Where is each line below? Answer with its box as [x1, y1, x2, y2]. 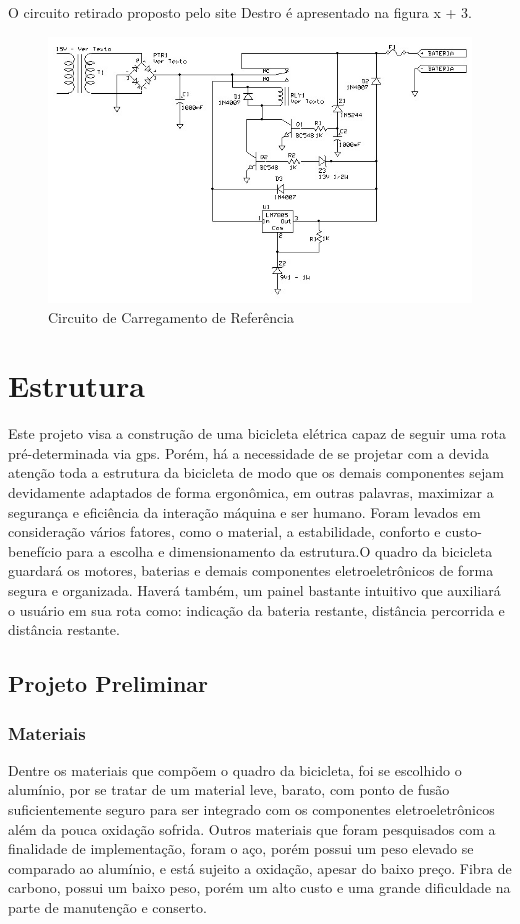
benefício [8, 540, 62, 561]
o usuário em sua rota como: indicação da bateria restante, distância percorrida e [8, 599, 505, 620]
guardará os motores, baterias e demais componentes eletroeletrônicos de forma [8, 560, 494, 581]
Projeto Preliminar [8, 668, 209, 699]
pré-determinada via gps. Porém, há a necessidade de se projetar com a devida [8, 442, 489, 463]
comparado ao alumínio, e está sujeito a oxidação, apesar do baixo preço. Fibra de [8, 857, 512, 878]
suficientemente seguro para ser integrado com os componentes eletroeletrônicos [8, 799, 495, 820]
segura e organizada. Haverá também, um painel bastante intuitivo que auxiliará [8, 580, 501, 601]
